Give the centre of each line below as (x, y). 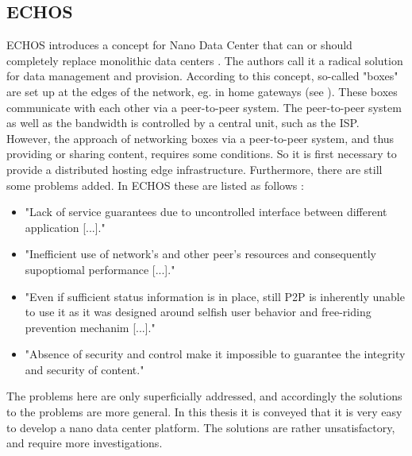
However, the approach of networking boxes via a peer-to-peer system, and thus (200, 138)
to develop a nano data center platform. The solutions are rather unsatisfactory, (201, 427)
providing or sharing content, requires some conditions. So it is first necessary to (202, 154)
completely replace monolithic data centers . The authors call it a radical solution (205, 60)
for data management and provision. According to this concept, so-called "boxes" (202, 76)
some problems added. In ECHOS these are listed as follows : (155, 185)
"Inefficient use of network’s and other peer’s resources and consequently (200, 254)
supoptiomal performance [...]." (100, 269)
